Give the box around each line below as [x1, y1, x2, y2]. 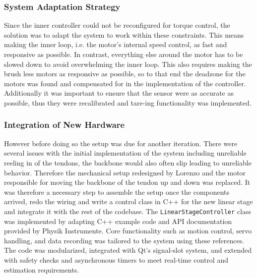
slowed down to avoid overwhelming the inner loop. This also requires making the [4, 58, 252, 69]
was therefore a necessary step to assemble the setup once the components [4, 186, 230, 197]
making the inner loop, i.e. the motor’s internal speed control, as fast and [4, 39, 227, 50]
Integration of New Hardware [4, 118, 125, 131]
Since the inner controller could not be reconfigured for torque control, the [4, 20, 230, 30]
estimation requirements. [4, 264, 79, 275]
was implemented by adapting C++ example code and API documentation [4, 216, 232, 226]
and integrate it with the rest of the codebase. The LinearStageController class [4, 206, 251, 216]
